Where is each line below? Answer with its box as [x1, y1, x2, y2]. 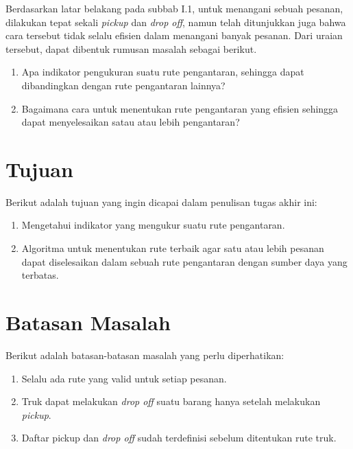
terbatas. [21, 268, 59, 282]
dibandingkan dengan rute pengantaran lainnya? [21, 78, 226, 92]
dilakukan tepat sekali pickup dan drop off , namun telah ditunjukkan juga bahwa [5, 14, 346, 29]
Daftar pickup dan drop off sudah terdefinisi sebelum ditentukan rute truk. [21, 430, 337, 445]
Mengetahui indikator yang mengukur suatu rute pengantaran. [21, 218, 285, 232]
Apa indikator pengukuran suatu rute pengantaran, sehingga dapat [21, 65, 304, 79]
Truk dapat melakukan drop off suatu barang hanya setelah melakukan [21, 394, 321, 408]
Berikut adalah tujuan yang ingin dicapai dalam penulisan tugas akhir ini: [5, 194, 317, 209]
